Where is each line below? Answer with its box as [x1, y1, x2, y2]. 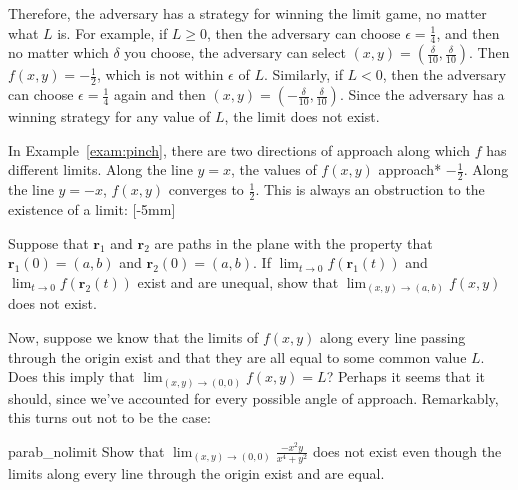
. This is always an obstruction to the [255, 179, 485, 200]
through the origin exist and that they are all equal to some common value [8, 346, 467, 367]
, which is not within [96, 64, 224, 85]
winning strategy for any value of [8, 106, 211, 127]
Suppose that [8, 232, 89, 253]
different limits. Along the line [8, 159, 193, 180]
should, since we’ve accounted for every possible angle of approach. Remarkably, [8, 387, 499, 408]
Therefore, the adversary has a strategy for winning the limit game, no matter [8, 3, 487, 23]
